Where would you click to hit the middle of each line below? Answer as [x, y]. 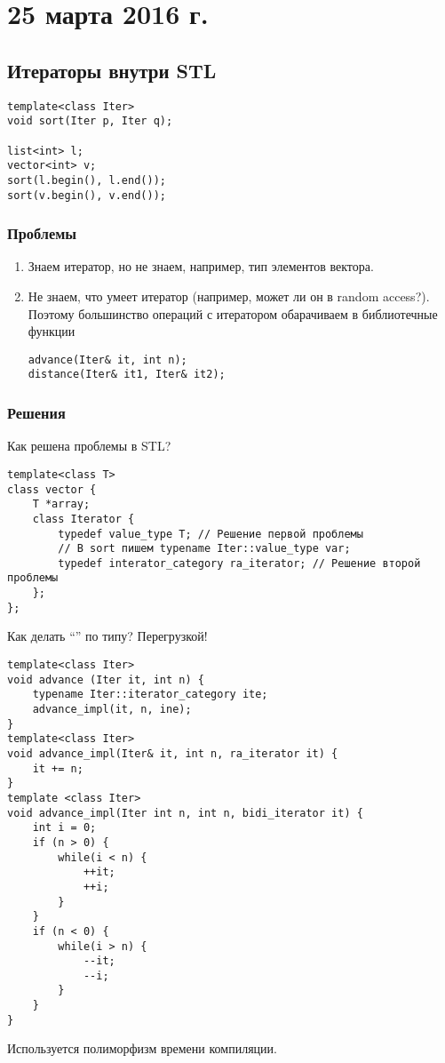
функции [52, 331]
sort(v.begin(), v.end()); [87, 195]
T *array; [61, 504]
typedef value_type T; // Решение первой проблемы [211, 534]
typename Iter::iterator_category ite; [150, 695]
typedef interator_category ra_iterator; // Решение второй [239, 563]
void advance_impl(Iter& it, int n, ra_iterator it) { [173, 753]
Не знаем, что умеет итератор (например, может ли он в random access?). [229, 296]
